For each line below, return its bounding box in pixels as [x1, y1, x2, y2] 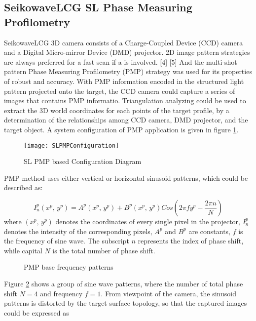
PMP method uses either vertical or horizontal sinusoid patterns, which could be [4, 172, 248, 183]
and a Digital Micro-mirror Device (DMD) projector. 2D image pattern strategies [4, 47, 250, 57]
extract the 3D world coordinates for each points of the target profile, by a [4, 105, 229, 115]
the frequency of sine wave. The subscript [4, 236, 129, 246]
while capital [4, 245, 42, 255]
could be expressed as [4, 307, 69, 318]
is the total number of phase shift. [52, 245, 155, 255]
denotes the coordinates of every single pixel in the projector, [55, 216, 241, 226]
